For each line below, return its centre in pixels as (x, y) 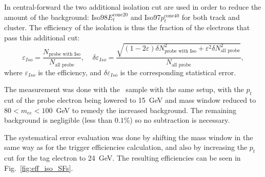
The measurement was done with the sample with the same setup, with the (124, 89)
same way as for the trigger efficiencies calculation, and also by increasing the (126, 147)
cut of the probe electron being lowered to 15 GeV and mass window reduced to (130, 100)
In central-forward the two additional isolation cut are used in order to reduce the (133, 7)
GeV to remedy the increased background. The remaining (146, 110)
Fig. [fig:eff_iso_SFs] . (39, 168)
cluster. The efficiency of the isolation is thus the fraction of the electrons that (127, 27)
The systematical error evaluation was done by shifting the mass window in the (129, 137)
